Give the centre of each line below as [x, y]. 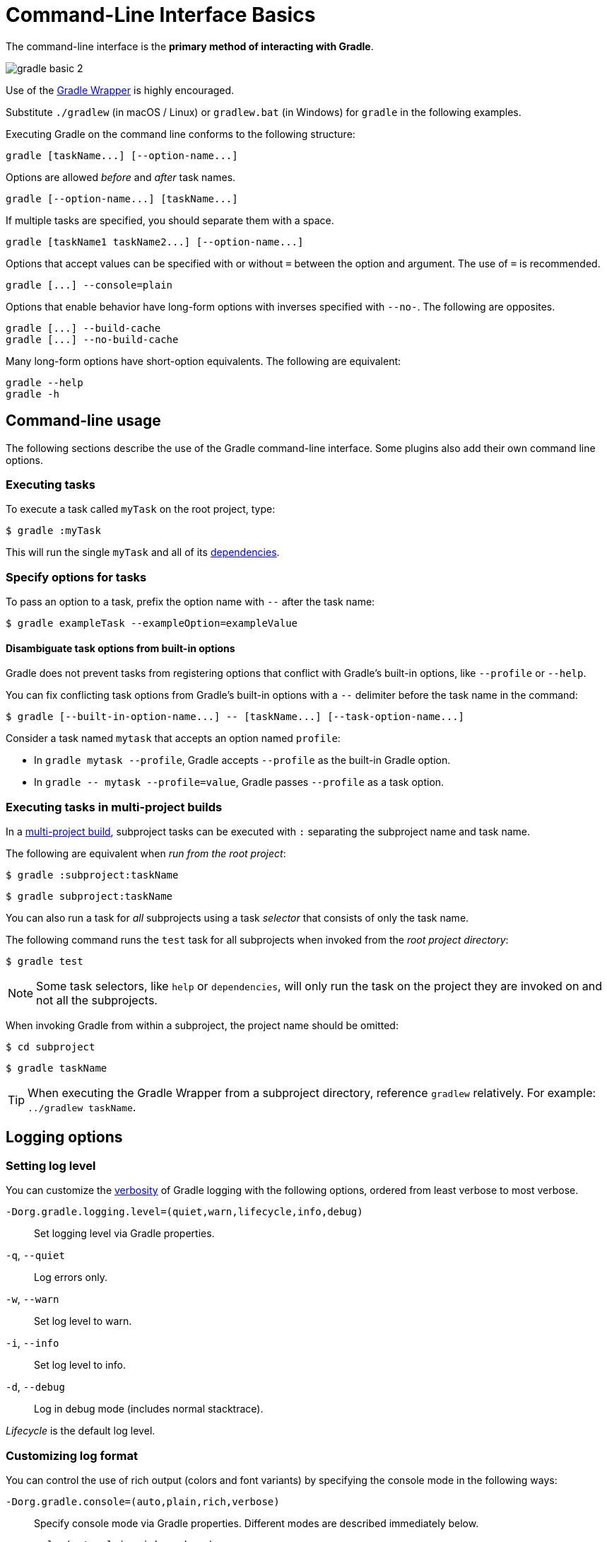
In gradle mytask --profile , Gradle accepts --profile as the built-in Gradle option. [242, 760]
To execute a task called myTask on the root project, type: [141, 509]
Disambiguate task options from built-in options [120, 648]
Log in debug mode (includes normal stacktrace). [149, 1409]
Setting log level [51, 1165]
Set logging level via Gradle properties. [124, 1234]
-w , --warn [33, 1299]
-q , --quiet [35, 1256]
